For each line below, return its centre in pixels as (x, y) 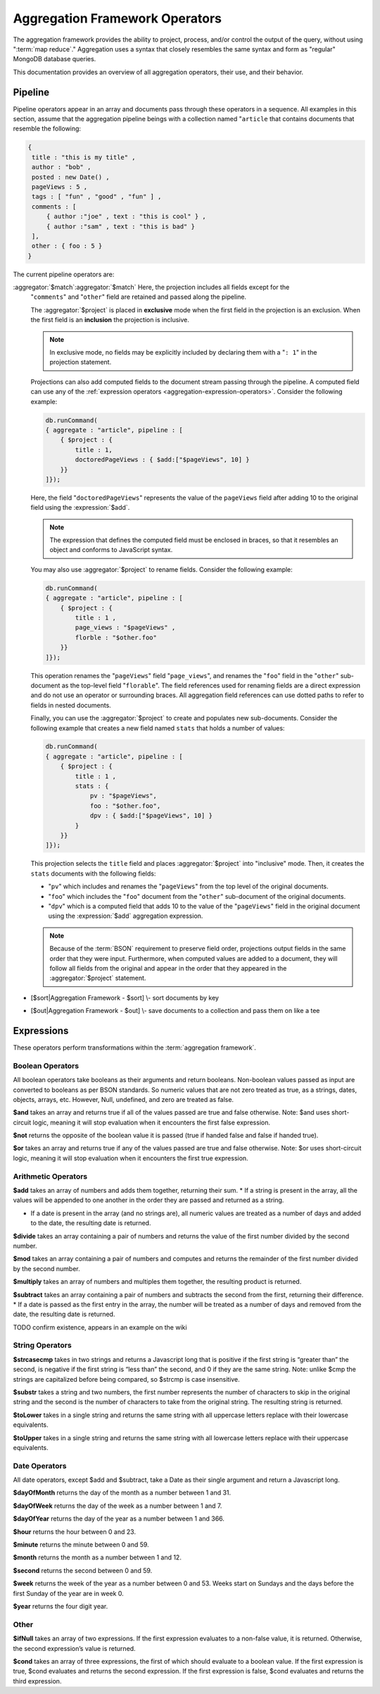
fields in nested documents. (71, 705)
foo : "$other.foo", (125, 806)
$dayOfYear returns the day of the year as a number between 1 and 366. (119, 1518)
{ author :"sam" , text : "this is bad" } (120, 226)
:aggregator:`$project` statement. (98, 978)
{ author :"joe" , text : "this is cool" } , (126, 216)
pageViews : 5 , (60, 186)
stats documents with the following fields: (93, 873)
